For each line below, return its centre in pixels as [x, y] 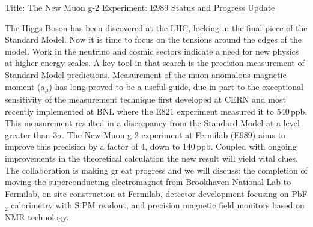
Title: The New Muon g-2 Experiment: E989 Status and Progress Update [140, 7]
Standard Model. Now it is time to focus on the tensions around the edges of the [153, 39]
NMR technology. [37, 216]
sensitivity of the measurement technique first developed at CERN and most [145, 99]
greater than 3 [31, 134]
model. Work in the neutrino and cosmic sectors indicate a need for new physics [152, 51]
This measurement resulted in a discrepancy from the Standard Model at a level [152, 123]
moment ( [23, 86]
